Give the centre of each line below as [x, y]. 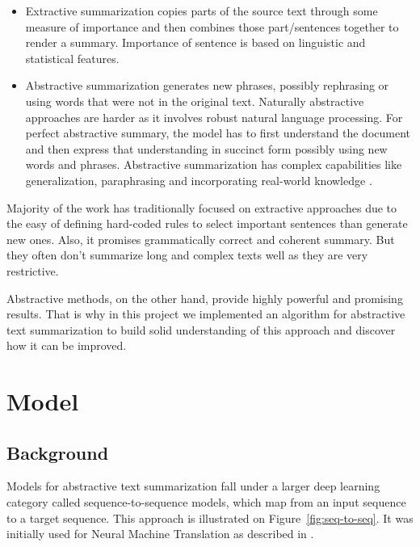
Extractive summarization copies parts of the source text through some [202, 11]
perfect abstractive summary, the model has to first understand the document [218, 133]
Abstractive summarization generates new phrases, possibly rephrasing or [207, 85]
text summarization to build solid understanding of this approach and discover [201, 329]
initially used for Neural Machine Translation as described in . [160, 534]
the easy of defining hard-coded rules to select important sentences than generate [207, 223]
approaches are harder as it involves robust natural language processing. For [214, 117]
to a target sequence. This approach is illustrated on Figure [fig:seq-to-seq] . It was [210, 518]
